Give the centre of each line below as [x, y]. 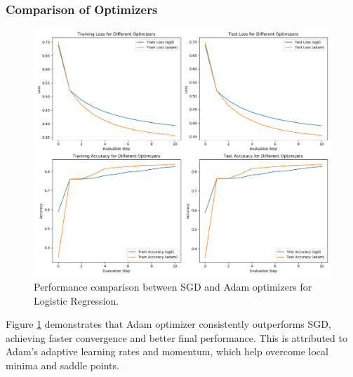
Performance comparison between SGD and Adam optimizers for [173, 286]
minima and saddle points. [62, 365]
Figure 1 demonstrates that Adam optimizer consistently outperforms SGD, [168, 324]
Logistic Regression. [76, 300]
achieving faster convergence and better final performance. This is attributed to [176, 337]
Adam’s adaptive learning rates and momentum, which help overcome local [167, 351]
